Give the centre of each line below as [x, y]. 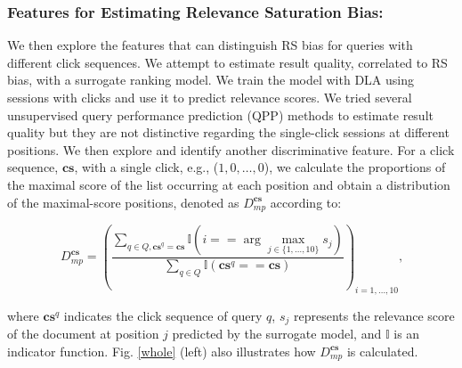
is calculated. [382, 351]
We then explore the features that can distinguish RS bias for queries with [210, 45]
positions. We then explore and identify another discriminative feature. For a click [231, 149]
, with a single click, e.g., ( [146, 167]
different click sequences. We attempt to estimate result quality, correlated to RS [227, 62]
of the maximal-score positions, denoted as [123, 202]
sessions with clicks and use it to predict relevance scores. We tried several [210, 97]
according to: [306, 202]
